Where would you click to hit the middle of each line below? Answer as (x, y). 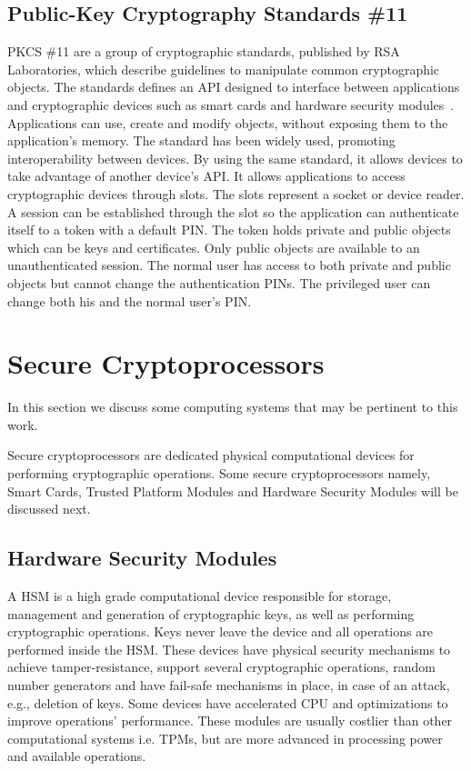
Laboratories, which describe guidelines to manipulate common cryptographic (224, 69)
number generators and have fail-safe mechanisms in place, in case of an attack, (229, 684)
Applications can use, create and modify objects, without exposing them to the (228, 122)
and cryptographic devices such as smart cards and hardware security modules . (231, 104)
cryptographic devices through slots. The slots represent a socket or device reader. (236, 193)
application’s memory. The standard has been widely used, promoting (201, 140)
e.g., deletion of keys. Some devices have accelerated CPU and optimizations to (228, 702)
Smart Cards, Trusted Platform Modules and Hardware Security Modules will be (233, 491)
